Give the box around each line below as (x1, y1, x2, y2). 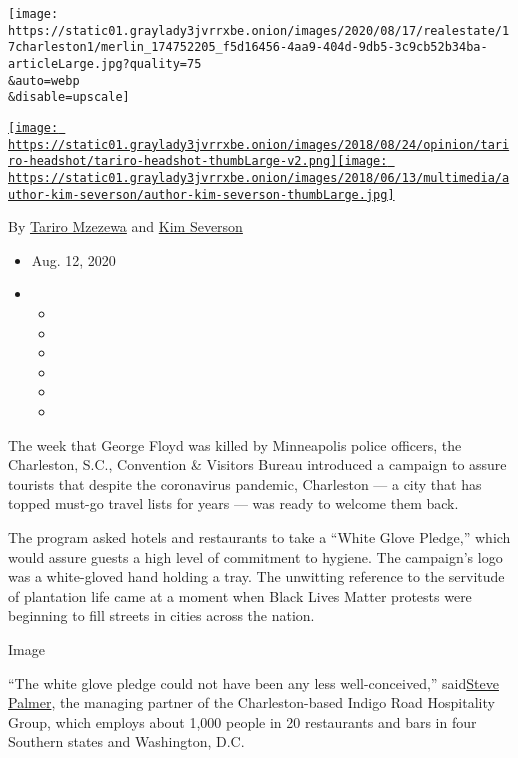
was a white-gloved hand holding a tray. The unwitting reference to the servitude (8, 566, 505, 587)
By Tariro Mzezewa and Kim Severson (8, 216, 243, 237)
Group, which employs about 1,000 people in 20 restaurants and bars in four (8, 711, 477, 732)
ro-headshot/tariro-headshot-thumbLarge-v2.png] (8, 154, 338, 169)
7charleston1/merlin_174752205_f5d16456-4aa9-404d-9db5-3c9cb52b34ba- (8, 40, 488, 55)
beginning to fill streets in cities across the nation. (8, 605, 315, 626)
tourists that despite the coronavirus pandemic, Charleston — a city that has (8, 473, 482, 494)
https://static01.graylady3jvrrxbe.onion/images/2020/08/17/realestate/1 (8, 23, 510, 38)
